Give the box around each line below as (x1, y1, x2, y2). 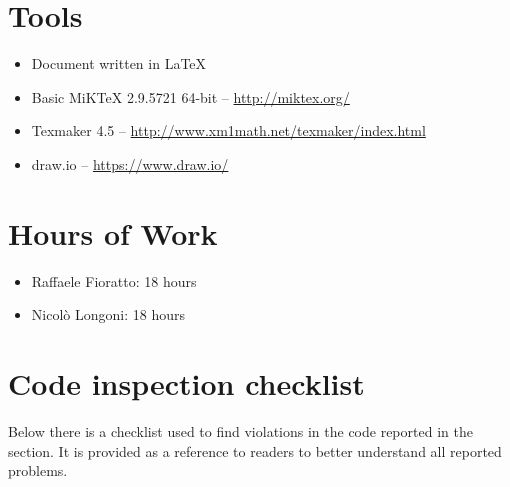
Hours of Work (8, 212, 218, 253)
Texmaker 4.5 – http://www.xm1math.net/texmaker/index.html (31, 120, 426, 141)
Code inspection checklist (8, 363, 365, 403)
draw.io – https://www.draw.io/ (31, 153, 229, 174)
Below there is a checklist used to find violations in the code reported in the (8, 420, 473, 441)
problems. (8, 460, 68, 481)
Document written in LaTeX (31, 53, 207, 74)
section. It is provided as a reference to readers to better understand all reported (8, 440, 502, 461)
